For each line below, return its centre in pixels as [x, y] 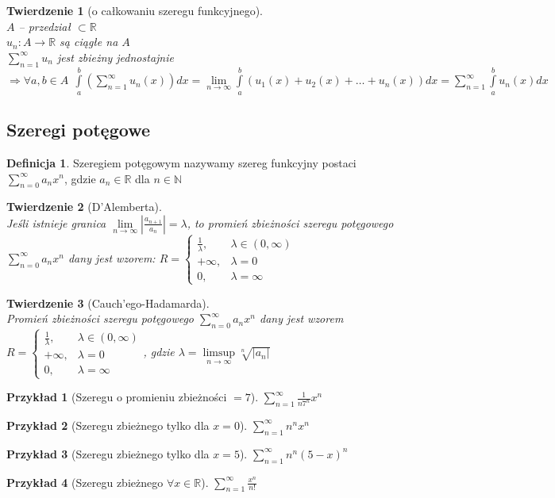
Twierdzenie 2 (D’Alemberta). [84, 207]
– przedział [44, 26]
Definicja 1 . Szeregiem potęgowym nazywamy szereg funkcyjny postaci [181, 162]
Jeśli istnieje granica [56, 222]
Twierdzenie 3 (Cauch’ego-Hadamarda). [108, 303]
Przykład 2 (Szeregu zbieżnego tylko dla [108, 425]
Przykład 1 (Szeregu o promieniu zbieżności [117, 397]
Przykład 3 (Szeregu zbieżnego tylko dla [108, 453]
